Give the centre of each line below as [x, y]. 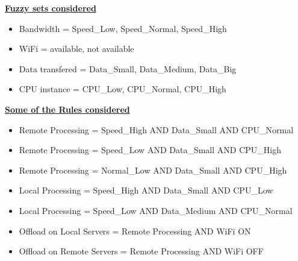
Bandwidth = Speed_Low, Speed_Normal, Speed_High [123, 28]
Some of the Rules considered [67, 109]
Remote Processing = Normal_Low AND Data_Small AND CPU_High [153, 170]
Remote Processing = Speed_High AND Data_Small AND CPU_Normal [156, 129]
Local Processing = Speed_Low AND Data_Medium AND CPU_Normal [156, 210]
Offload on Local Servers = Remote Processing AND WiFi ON [135, 231]
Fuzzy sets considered [51, 8]
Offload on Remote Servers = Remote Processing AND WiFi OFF [141, 251]
